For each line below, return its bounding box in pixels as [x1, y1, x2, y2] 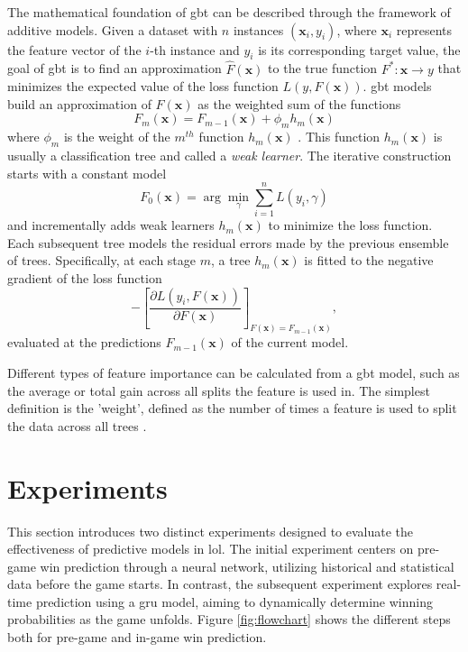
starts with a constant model [7, 163, 167, 182]
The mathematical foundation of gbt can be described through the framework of [7, 3, 451, 21]
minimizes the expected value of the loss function [7, 77, 279, 96]
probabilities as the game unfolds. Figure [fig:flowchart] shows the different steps [7, 610, 451, 629]
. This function [298, 127, 381, 146]
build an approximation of [7, 94, 151, 113]
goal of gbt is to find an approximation [7, 59, 222, 78]
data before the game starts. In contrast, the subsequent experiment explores [7, 574, 433, 593]
